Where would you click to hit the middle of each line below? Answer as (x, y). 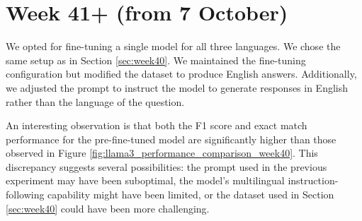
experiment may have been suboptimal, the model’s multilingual (145, 180)
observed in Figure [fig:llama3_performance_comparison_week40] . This (162, 153)
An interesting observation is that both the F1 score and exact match (157, 125)
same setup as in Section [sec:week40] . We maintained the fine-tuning (156, 60)
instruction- (313, 180)
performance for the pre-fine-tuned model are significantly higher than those (171, 139)
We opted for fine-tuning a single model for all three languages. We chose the (173, 46)
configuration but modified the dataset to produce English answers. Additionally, (181, 74)
